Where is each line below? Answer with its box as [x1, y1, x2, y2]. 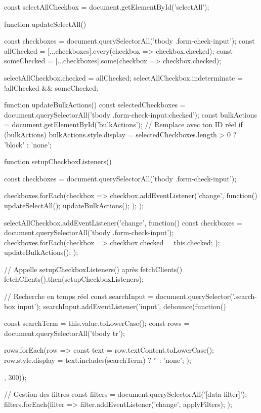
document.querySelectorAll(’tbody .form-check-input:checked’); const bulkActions [4, 109, 257, 120]
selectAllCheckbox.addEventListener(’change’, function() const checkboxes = [4, 217, 242, 228]
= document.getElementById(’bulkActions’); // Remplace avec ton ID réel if [4, 119, 243, 130]
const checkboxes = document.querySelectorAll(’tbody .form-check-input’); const [4, 35, 255, 46]
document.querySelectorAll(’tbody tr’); [4, 327, 125, 338]
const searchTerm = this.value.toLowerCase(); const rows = [4, 318, 190, 328]
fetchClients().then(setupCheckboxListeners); [4, 274, 144, 284]
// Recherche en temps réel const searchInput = [4, 291, 154, 302]
